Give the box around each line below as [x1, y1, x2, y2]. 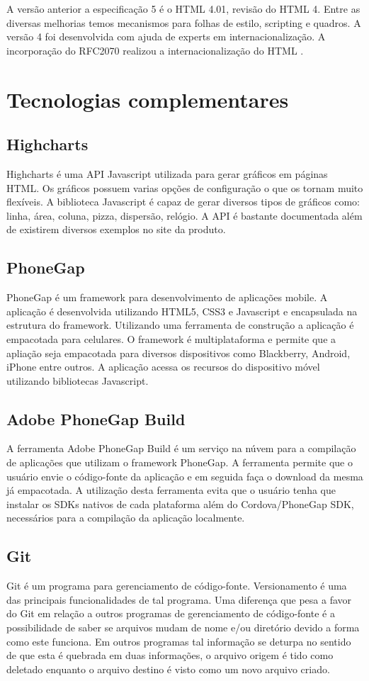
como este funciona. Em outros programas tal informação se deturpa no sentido [6, 634, 351, 648]
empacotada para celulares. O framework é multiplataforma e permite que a [6, 331, 336, 346]
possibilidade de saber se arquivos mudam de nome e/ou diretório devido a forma [6, 620, 360, 635]
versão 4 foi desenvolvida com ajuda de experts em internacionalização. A [6, 29, 326, 44]
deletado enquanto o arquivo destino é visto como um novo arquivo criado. [6, 661, 330, 676]
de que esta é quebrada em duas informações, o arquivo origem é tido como [6, 648, 334, 663]
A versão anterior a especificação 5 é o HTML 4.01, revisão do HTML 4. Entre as [6, 1, 361, 16]
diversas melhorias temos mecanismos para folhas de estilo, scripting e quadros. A [6, 15, 361, 30]
